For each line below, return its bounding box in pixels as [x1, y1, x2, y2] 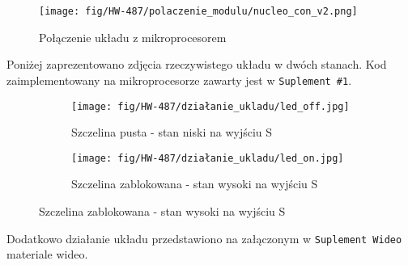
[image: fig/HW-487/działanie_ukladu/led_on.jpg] [71, 152, 344, 164]
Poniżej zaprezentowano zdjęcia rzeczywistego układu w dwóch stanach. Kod [6, 56, 387, 73]
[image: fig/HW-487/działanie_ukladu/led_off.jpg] [71, 100, 350, 112]
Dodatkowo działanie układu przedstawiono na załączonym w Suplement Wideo [6, 229, 402, 246]
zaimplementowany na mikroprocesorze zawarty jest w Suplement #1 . [6, 71, 352, 88]
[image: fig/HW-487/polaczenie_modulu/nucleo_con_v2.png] [39, 6, 358, 17]
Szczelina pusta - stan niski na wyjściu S [71, 124, 273, 141]
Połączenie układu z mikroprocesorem [39, 28, 227, 45]
